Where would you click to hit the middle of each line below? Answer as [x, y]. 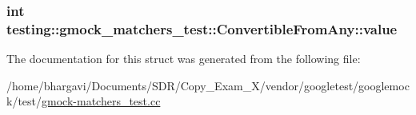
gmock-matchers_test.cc [101, 101]
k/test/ [24, 101]
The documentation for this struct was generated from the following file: [184, 59]
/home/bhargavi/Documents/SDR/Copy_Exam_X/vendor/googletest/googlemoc [208, 85]
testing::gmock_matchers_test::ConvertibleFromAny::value [202, 28]
